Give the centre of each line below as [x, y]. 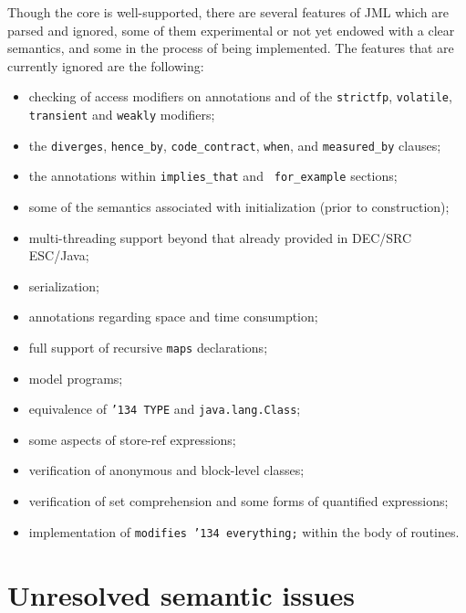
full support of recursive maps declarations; [148, 347]
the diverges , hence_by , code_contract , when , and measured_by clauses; [235, 145]
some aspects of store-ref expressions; [132, 439]
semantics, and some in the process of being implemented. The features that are [231, 48]
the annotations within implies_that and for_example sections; [213, 176]
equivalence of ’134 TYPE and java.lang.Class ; [165, 409]
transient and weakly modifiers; [122, 115]
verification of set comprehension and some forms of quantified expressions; [238, 501]
